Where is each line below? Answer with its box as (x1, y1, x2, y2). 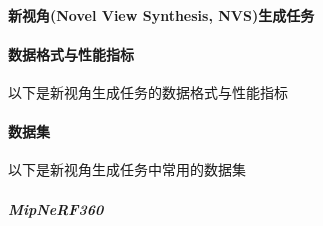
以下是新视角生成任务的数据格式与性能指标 (8, 81, 288, 102)
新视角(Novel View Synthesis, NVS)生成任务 (8, 4, 315, 25)
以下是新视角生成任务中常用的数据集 (8, 159, 246, 180)
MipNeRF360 (8, 198, 104, 219)
